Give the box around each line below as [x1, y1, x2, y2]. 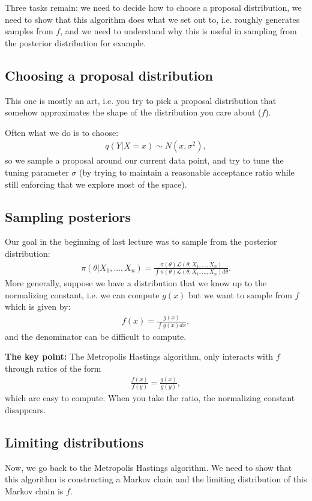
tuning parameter [5, 165, 69, 178]
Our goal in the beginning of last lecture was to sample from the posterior [5, 235, 277, 248]
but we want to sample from [188, 288, 292, 301]
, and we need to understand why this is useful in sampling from [60, 25, 297, 37]
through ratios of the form [5, 361, 101, 374]
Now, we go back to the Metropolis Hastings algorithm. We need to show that [5, 461, 292, 473]
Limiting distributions [5, 432, 144, 451]
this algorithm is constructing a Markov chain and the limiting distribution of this [5, 473, 307, 485]
